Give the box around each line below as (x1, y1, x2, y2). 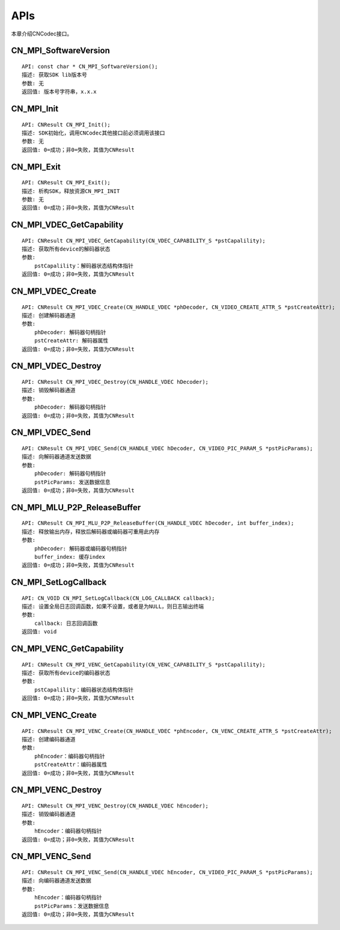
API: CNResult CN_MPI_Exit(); (22, 179, 111, 186)
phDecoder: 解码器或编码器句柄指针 (34, 545, 127, 552)
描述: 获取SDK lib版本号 (22, 71, 87, 78)
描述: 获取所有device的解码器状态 (22, 246, 111, 252)
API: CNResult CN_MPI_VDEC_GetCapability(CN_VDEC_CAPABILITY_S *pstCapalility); (22, 237, 266, 244)
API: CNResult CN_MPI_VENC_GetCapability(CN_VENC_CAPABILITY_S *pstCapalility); (22, 661, 266, 668)
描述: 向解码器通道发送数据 (22, 454, 91, 460)
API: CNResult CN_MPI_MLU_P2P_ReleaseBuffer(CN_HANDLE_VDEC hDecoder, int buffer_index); (22, 520, 294, 527)
